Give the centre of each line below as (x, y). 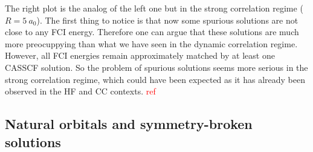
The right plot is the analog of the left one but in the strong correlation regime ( (154, 8)
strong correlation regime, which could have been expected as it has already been (155, 79)
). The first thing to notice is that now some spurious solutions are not (167, 20)
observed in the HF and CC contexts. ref (80, 91)
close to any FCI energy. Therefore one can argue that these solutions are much (152, 32)
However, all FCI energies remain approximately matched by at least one (140, 55)
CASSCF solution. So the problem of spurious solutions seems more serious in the (156, 67)
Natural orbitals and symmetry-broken (129, 124)
